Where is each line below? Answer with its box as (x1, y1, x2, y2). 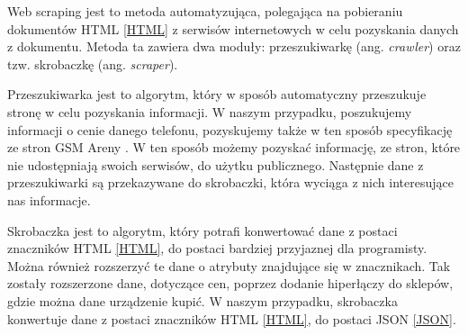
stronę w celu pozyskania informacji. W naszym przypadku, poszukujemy (7, 102, 412, 121)
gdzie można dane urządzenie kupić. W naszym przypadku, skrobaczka (7, 291, 398, 310)
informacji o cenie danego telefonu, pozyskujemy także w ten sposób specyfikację (7, 120, 453, 139)
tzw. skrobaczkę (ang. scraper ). (7, 54, 178, 73)
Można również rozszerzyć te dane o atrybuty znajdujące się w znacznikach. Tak (7, 256, 451, 275)
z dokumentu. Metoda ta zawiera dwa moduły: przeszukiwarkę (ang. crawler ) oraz (7, 37, 461, 56)
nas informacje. (7, 190, 91, 209)
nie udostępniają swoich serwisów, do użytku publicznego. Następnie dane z (7, 155, 424, 174)
